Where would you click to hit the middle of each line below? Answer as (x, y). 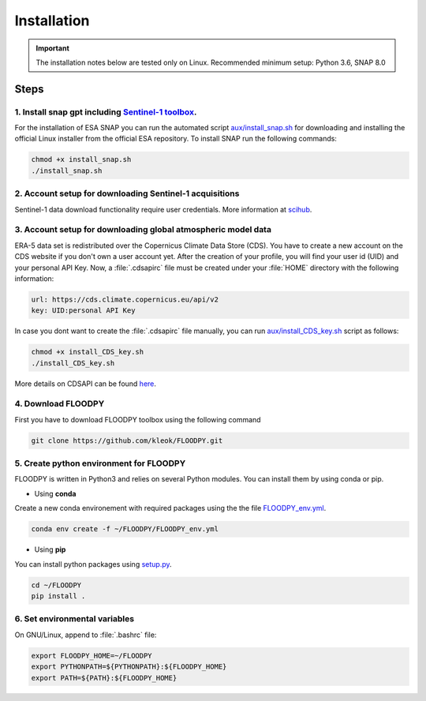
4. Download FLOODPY (60, 404)
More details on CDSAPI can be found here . (86, 384)
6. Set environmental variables (74, 619)
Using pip (50, 549)
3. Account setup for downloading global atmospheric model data (143, 230)
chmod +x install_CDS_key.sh (88, 352)
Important (53, 48)
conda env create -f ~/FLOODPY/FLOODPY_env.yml (125, 529)
